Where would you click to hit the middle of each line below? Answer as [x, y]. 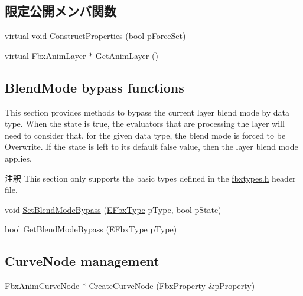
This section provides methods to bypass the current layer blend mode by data [147, 112]
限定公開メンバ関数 [61, 11]
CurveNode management [82, 261]
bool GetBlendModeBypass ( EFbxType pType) [91, 229]
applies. [18, 158]
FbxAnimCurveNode [42, 286]
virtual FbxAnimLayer [45, 55]
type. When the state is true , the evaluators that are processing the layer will [145, 124]
